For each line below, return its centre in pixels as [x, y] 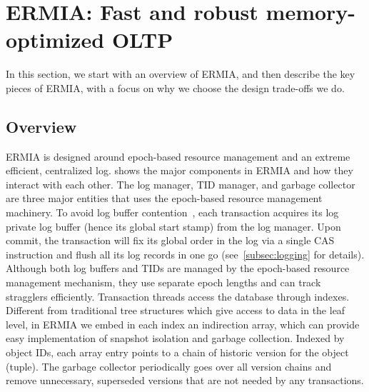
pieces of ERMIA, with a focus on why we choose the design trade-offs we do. [175, 87]
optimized [55, 40]
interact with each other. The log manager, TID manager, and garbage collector [181, 184]
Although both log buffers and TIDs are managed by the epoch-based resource [178, 268]
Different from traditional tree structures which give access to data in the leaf [176, 310]
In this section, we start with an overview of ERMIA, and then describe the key [181, 74]
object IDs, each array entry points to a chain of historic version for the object [177, 352]
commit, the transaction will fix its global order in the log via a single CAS [170, 240]
